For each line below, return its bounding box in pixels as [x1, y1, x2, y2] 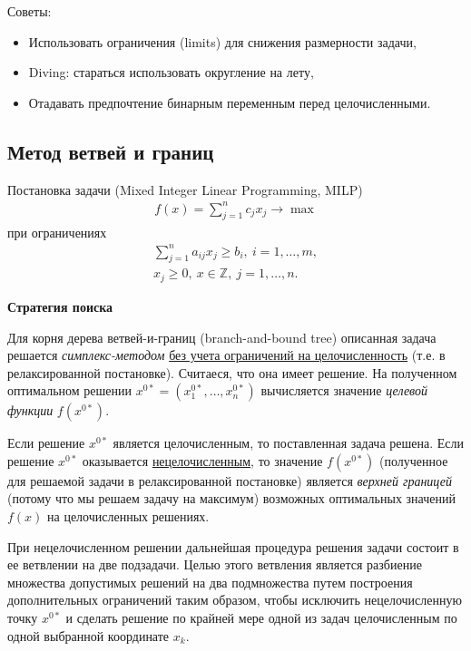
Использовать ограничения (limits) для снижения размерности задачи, [28, 32, 417, 51]
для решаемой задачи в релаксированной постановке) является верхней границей [7, 471, 452, 490]
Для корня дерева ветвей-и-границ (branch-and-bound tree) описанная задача [7, 327, 437, 346]
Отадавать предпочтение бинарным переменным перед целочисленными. [28, 92, 431, 112]
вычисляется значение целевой [260, 381, 427, 400]
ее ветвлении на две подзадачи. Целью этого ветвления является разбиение [7, 555, 422, 574]
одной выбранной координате [7, 626, 170, 645]
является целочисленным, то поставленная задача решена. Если [113, 433, 464, 452]
